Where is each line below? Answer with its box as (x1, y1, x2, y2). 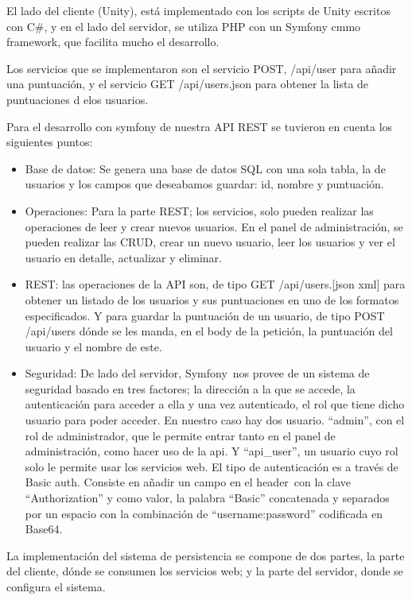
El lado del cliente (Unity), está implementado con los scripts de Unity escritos (6, 2, 391, 18)
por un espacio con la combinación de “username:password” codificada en (25, 505, 383, 521)
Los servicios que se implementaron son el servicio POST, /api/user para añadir (6, 60, 397, 76)
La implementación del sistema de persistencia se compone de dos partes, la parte (6, 547, 405, 563)
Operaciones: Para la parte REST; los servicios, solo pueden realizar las (25, 202, 374, 219)
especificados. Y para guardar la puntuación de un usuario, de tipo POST (25, 307, 385, 323)
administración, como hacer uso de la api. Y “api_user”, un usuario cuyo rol (25, 443, 398, 459)
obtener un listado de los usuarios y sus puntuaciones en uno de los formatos (25, 291, 399, 308)
